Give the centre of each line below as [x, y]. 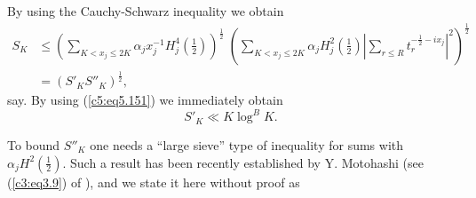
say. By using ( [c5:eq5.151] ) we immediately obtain [145, 100]
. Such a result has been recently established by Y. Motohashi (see [243, 162]
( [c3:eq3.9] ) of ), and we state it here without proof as [154, 182]
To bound [34, 144]
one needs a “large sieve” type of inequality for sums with [247, 144]
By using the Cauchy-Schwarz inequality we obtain [146, 11]
